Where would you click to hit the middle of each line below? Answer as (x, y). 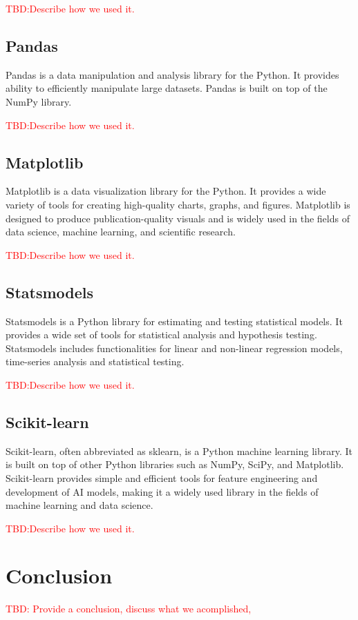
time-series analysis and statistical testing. (95, 361)
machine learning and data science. (79, 505)
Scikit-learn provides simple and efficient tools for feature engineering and (162, 477)
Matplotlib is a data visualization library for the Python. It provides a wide (166, 191)
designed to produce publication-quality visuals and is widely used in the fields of (178, 218)
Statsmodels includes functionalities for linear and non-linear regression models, (174, 348)
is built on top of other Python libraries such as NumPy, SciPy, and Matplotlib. (175, 464)
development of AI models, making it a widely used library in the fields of (162, 491)
